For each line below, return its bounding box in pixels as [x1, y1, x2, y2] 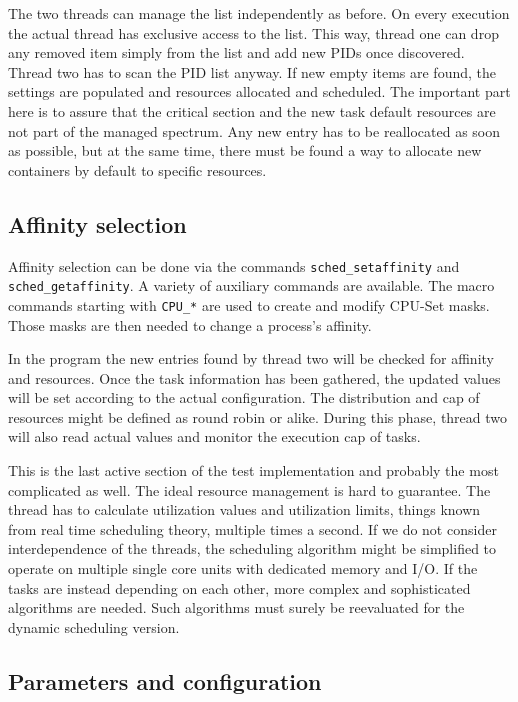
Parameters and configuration [8, 665, 322, 696]
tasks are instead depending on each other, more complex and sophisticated [8, 577, 471, 598]
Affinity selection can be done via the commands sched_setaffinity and [8, 255, 460, 276]
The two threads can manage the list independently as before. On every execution [8, 3, 510, 23]
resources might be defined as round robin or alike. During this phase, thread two [8, 406, 508, 427]
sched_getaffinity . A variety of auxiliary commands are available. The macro [8, 275, 495, 296]
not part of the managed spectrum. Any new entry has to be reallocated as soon [8, 120, 501, 141]
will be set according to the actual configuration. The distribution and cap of [8, 387, 480, 408]
